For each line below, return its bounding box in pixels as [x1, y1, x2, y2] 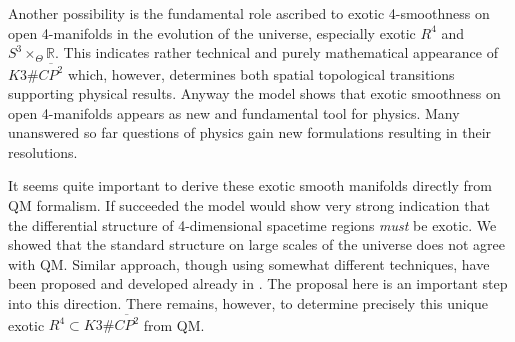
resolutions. [8, 141, 78, 162]
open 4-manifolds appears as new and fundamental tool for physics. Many [8, 102, 460, 123]
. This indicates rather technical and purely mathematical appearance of [55, 42, 498, 63]
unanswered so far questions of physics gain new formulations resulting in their [8, 122, 492, 143]
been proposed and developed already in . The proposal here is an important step [8, 273, 508, 294]
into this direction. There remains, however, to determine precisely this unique [8, 293, 489, 314]
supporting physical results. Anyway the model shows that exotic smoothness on [8, 83, 501, 104]
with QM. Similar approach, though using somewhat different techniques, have [8, 253, 490, 274]
